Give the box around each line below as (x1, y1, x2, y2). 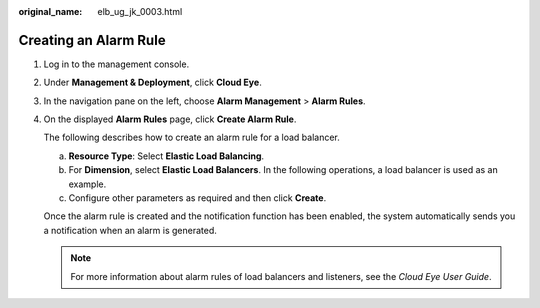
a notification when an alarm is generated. (43, 224, 217, 236)
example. (68, 178, 107, 190)
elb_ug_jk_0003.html (97, 6, 183, 17)
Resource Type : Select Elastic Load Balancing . (68, 150, 265, 162)
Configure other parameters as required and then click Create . (68, 192, 327, 204)
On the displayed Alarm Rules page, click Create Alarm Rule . (43, 113, 297, 125)
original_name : (18, 6, 83, 17)
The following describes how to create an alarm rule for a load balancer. (43, 131, 340, 144)
